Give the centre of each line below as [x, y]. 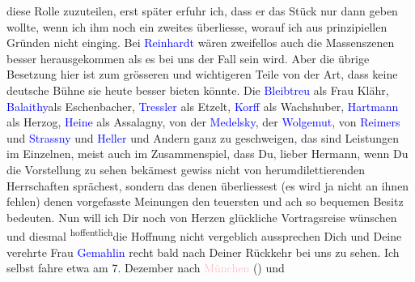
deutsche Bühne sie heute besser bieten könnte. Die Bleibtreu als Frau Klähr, [198, 90]
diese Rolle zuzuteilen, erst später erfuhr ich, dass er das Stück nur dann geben [202, 11]
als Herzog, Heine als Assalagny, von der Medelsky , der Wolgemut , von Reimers [203, 122]
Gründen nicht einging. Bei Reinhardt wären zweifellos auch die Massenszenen [201, 43]
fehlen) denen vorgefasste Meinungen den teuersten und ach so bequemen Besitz [205, 201]
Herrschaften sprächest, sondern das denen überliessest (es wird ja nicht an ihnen [208, 185]
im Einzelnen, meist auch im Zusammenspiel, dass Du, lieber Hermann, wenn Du [207, 154]
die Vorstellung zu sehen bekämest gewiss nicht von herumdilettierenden [186, 169]
